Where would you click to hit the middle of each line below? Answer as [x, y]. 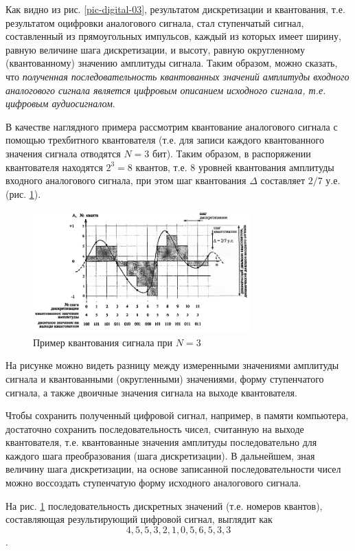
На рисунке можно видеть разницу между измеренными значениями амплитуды [172, 365]
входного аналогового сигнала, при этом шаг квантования [126, 180]
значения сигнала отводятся [63, 153]
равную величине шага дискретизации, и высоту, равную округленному [155, 49]
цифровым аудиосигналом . [60, 103]
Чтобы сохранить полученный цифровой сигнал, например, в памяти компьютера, [177, 415]
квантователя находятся [54, 167]
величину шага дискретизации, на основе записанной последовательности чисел [173, 469]
